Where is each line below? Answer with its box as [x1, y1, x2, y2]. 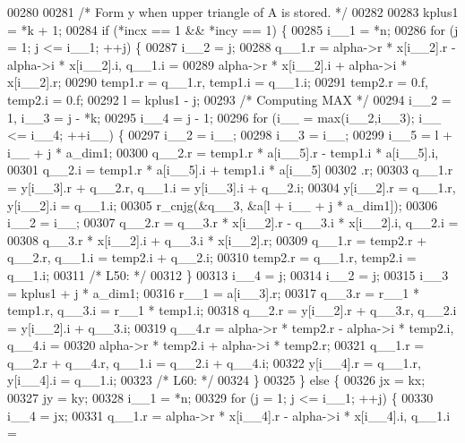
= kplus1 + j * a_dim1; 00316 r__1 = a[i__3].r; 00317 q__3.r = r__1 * [7, 283, 419, 302]
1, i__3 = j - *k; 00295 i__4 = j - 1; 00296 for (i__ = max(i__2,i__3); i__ [7, 107, 442, 126]
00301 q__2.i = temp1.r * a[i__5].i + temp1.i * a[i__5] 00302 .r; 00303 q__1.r [7, 160, 453, 179]
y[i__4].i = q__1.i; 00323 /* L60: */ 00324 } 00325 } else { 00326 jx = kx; [7, 371, 426, 389]
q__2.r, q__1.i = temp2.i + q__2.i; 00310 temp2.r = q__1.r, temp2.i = [7, 248, 417, 267]
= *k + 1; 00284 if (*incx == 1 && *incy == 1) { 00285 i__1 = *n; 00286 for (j [7, 20, 459, 38]
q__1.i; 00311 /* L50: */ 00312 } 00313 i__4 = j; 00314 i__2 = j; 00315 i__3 [7, 265, 449, 284]
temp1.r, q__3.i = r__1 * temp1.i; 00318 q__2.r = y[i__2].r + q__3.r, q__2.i [7, 301, 457, 319]
